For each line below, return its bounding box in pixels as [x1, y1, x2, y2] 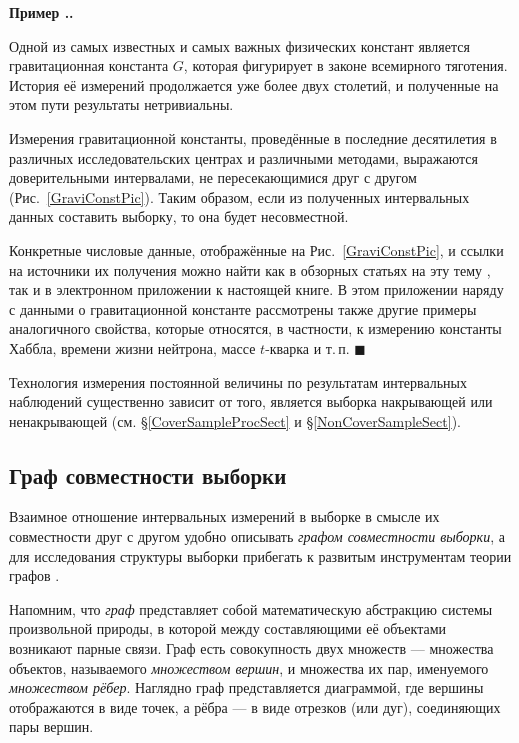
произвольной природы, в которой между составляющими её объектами [9, 618, 446, 639]
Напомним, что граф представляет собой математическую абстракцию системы [9, 598, 493, 619]
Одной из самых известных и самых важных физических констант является [9, 35, 470, 56]
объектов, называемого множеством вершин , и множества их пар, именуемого [9, 657, 489, 678]
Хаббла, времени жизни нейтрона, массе [9, 337, 256, 358]
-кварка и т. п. [265, 337, 350, 358]
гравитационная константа [9, 55, 169, 76]
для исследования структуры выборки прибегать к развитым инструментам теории [9, 545, 512, 566]
